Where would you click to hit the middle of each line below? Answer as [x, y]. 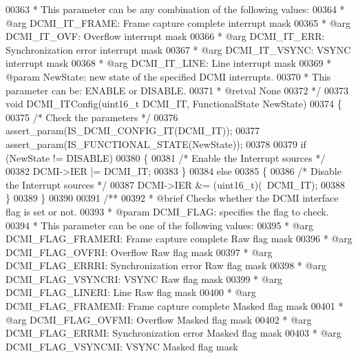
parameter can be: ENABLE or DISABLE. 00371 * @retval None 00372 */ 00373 [177, 90]
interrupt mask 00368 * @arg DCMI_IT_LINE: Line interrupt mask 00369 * [169, 63]
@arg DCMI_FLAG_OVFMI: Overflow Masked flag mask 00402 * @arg [159, 319]
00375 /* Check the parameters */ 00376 [92, 117]
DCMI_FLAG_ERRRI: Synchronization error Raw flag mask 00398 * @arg [166, 265]
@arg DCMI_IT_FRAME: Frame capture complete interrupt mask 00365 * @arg [178, 22]
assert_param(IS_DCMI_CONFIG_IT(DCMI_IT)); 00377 [133, 130]
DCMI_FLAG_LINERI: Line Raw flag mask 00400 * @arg [131, 292]
